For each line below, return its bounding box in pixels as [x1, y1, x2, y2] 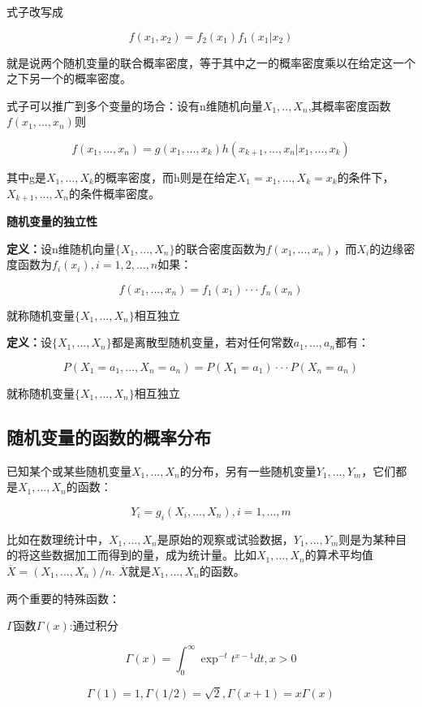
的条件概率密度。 [68, 184, 160, 201]
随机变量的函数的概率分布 [6, 424, 211, 449]
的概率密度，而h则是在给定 [93, 168, 237, 185]
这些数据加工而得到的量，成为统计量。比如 [28, 546, 256, 563]
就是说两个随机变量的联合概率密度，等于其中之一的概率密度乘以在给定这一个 [6, 54, 416, 71]
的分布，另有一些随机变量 [179, 462, 316, 479]
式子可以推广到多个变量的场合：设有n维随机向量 [6, 97, 263, 114]
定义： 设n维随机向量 [6, 239, 115, 257]
